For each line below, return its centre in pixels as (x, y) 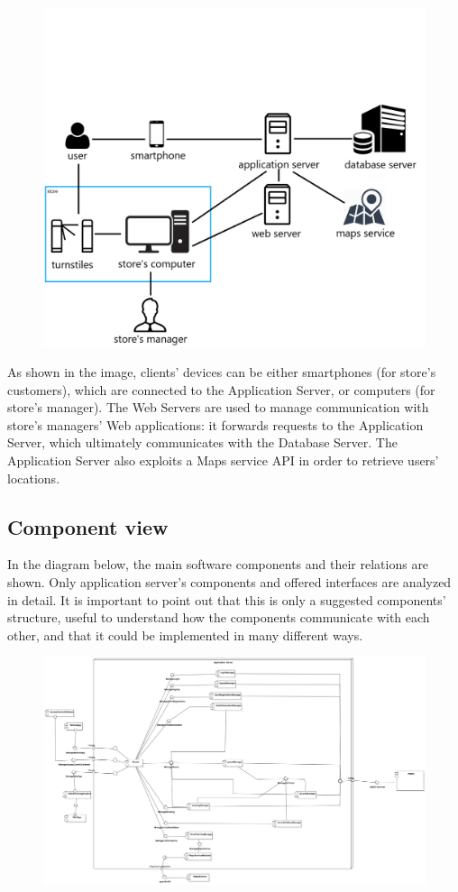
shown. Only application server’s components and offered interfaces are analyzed (229, 581)
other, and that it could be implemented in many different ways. (185, 635)
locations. (34, 478)
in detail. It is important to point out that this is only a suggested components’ (227, 599)
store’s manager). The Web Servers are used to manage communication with (218, 407)
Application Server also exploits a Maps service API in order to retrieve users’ (223, 460)
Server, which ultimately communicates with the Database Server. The (202, 442)
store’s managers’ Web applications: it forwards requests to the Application (215, 424)
